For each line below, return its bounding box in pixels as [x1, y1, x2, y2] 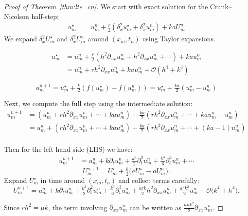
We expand [4, 34, 37, 44]
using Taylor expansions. [142, 34, 215, 44]
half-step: [31, 11, 59, 21]
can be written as [129, 202, 181, 212]
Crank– [210, 1, 232, 11]
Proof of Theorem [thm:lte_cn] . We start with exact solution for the [4, 1, 208, 11]
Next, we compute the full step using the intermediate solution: [4, 98, 193, 108]
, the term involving [48, 202, 107, 212]
